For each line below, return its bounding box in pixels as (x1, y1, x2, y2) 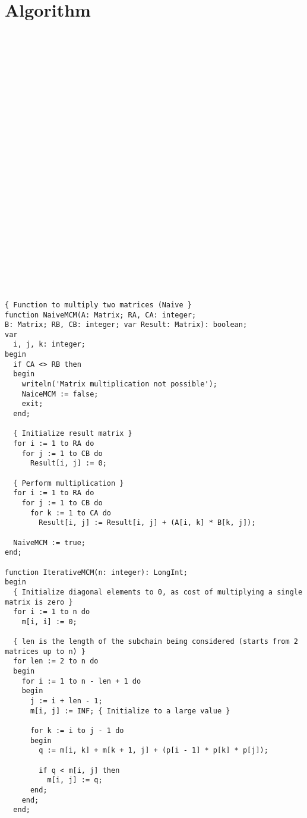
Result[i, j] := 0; (30, 459, 107, 468)
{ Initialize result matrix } (13, 429, 132, 438)
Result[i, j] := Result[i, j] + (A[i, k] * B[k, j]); (39, 518, 256, 527)
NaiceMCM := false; (21, 389, 99, 398)
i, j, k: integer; (13, 340, 86, 349)
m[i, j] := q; (47, 776, 103, 785)
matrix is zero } (5, 597, 73, 606)
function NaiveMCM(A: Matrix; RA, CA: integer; (5, 310, 197, 319)
